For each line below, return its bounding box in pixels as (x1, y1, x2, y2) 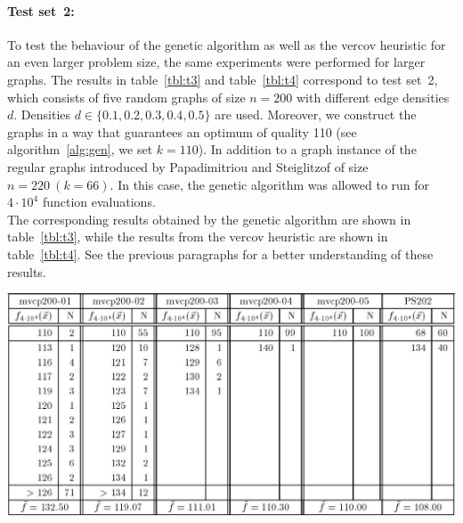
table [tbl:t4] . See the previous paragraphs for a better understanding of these (7, 244, 434, 263)
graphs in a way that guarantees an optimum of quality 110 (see (7, 122, 357, 141)
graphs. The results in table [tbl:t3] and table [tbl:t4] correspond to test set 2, (7, 69, 438, 88)
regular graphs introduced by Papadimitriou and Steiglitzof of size (7, 157, 369, 176)
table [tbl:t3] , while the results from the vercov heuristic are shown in (7, 227, 388, 246)
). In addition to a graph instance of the (198, 140, 417, 159)
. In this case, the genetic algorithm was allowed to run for (110, 175, 430, 193)
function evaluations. (42, 192, 156, 211)
